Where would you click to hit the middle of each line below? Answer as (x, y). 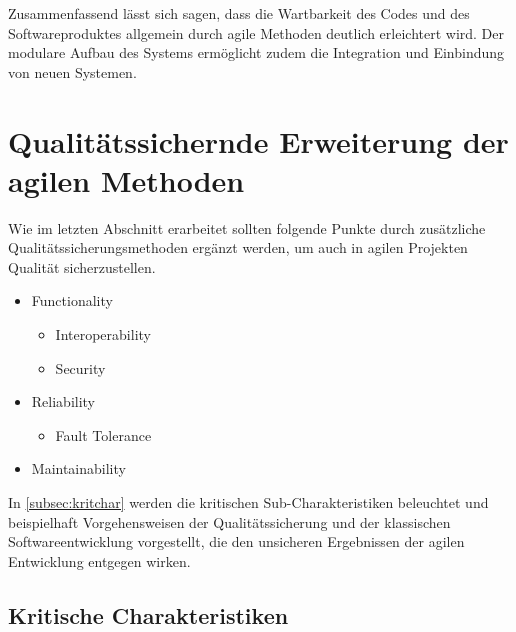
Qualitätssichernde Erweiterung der (258, 140)
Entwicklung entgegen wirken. (99, 560)
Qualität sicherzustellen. (82, 266)
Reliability (63, 401)
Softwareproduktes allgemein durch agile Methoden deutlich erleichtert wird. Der (256, 32)
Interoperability (103, 334)
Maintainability (78, 468)
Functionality (72, 300)
